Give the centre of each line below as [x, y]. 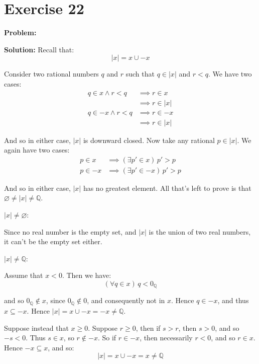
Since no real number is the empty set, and [70, 231]
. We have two [230, 74]
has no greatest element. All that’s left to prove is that [167, 188]
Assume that [24, 275]
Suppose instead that [36, 327]
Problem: [20, 32]
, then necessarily [166, 338]
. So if [107, 338]
